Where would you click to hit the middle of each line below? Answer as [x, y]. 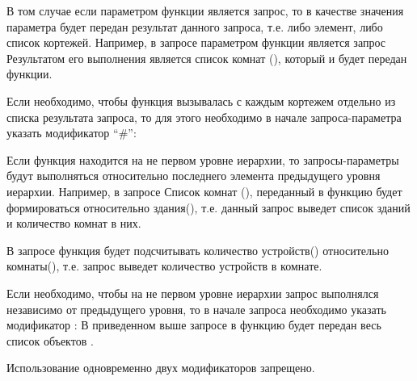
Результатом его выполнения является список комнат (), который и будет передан [207, 58]
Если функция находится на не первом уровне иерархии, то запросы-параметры [203, 159]
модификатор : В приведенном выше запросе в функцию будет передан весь [194, 325]
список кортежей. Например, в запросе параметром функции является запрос [196, 42]
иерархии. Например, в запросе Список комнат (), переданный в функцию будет [204, 191]
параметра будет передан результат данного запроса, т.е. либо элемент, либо [195, 26]
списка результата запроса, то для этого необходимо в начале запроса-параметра [204, 117]
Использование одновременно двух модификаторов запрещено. [161, 368]
